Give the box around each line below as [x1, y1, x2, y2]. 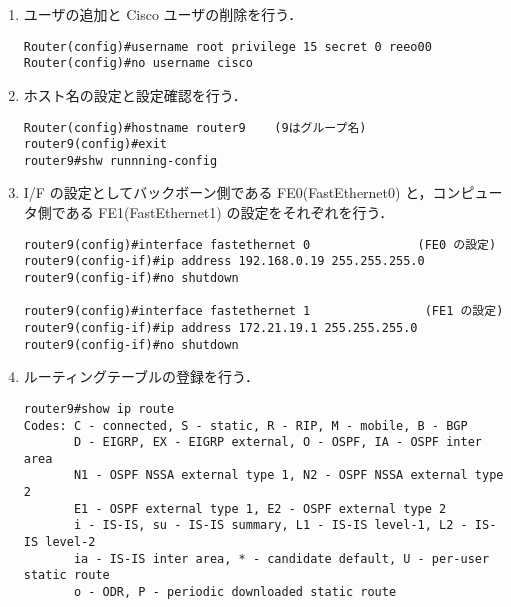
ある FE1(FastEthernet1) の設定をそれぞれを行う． [65, 202, 394, 223]
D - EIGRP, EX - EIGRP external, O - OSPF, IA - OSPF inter [73, 435, 482, 450]
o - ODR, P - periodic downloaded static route [73, 585, 397, 600]
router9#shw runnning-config [23, 153, 218, 168]
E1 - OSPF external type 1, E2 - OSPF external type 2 [73, 501, 447, 516]
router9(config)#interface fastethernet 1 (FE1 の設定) [23, 304, 504, 319]
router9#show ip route [23, 401, 175, 416]
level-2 [45, 535, 96, 550]
